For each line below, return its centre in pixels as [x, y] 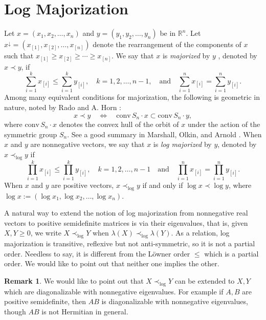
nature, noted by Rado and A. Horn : [63, 107]
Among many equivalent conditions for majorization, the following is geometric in [132, 97]
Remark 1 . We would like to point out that [74, 280]
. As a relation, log [200, 233]
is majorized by [186, 56]
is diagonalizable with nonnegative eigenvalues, [175, 301]
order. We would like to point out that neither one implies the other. [112, 263]
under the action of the [224, 124]
